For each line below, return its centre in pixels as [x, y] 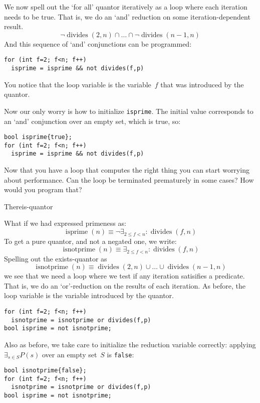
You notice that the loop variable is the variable [78, 84]
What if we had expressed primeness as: [65, 223]
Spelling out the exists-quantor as [56, 258]
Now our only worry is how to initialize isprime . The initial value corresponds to [129, 111]
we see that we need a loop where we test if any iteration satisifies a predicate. [124, 276]
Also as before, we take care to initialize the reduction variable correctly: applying [130, 344]
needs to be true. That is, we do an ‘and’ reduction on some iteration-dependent [127, 16]
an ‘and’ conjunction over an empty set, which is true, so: [92, 121]
